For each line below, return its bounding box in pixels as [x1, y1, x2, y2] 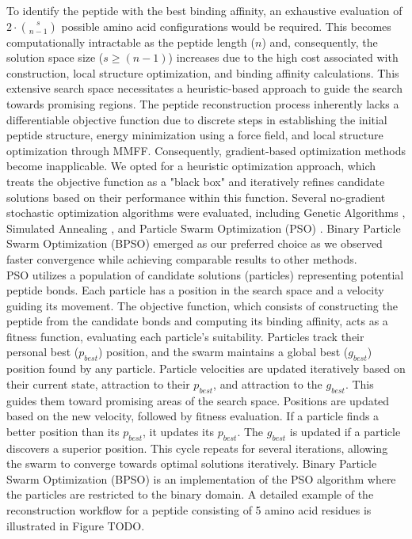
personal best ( [6, 344, 79, 360]
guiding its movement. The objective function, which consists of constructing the [6, 297, 398, 313]
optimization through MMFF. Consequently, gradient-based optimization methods [6, 142, 406, 158]
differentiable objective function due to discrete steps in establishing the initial [6, 111, 387, 127]
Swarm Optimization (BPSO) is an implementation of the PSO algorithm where [6, 470, 396, 487]
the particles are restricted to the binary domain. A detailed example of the [6, 486, 374, 503]
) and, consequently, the [261, 33, 378, 50]
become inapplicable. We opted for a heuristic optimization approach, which [6, 158, 376, 174]
